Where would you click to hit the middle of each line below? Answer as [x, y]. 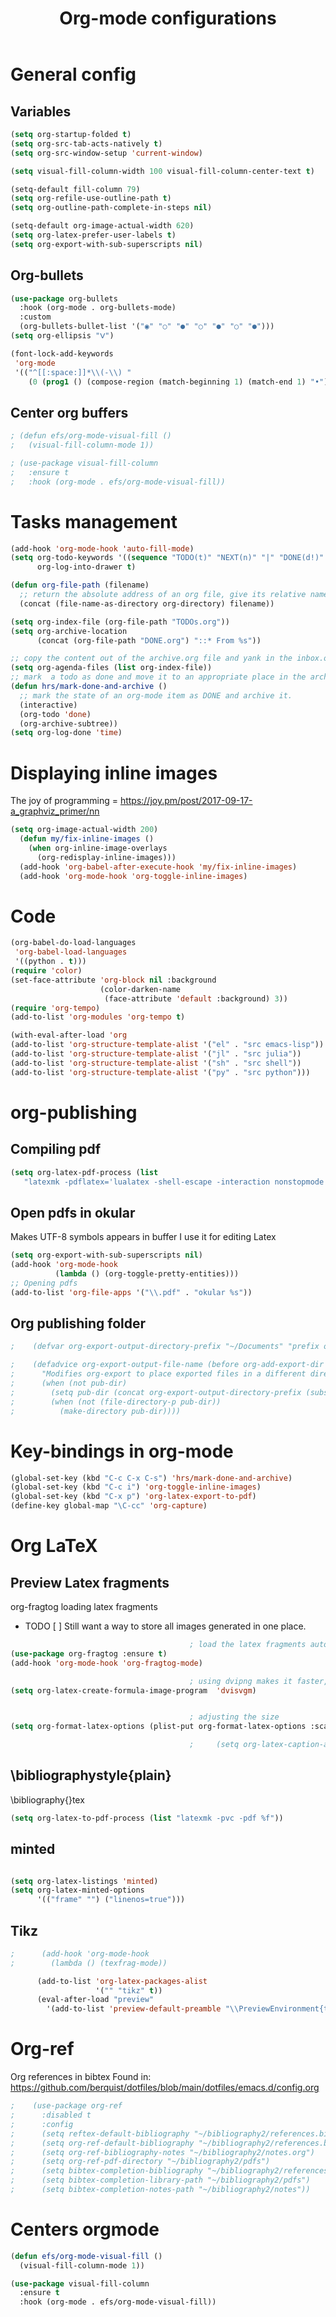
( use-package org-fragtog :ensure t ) [89, 1653]
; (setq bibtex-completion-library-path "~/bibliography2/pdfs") [160, 2180]
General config [73, 74]
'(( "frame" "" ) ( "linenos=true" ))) [111, 1900]
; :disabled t [51, 2115]
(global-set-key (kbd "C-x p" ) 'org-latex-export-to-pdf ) [133, 1497]
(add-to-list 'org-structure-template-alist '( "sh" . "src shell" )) [156, 1063]
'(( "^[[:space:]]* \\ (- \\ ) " [73, 372]
